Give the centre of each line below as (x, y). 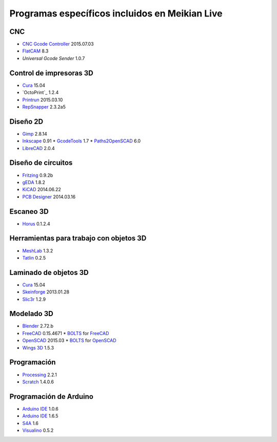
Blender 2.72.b (38, 326)
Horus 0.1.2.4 (36, 224)
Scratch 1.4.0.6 (38, 382)
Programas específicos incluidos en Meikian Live (116, 13)
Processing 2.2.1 (40, 375)
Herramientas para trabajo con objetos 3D (78, 238)
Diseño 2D (26, 122)
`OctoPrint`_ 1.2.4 (41, 93)
